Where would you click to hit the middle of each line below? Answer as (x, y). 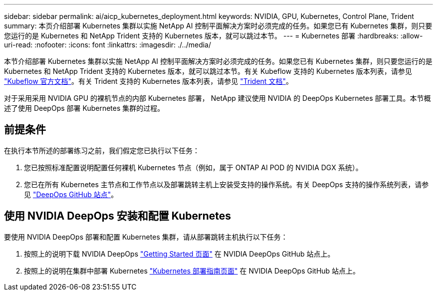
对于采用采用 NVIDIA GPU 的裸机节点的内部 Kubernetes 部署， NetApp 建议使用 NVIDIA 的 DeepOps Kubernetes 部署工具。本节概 (218, 98)
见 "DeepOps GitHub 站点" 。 (71, 194)
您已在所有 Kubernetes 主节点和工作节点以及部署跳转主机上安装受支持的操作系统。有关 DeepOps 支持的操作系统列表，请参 (226, 184)
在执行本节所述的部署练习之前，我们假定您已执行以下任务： (102, 150)
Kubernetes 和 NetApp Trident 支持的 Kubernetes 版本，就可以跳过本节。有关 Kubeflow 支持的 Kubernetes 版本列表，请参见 (208, 71)
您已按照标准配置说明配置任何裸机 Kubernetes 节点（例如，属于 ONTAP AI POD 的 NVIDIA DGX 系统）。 (193, 167)
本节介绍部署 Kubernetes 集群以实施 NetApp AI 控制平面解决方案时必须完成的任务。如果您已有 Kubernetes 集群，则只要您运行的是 (218, 61)
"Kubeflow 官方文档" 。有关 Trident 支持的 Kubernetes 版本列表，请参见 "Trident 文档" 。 (148, 81)
